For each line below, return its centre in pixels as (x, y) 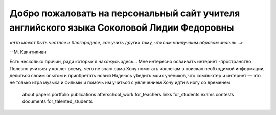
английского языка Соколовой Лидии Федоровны (122, 27)
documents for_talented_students (57, 101)
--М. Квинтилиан (28, 52)
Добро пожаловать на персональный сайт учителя (125, 13)
